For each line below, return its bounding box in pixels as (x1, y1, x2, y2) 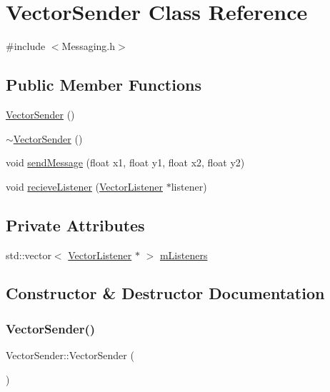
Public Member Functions (6, 74, 201, 96)
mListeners (159, 247, 208, 262)
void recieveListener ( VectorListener (6, 179, 164, 194)
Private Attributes (6, 213, 145, 236)
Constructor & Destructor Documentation (6, 282, 325, 304)
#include (6, 39, 46, 54)
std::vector (6, 247, 51, 262)
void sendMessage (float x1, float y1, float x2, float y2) (6, 155, 245, 170)
